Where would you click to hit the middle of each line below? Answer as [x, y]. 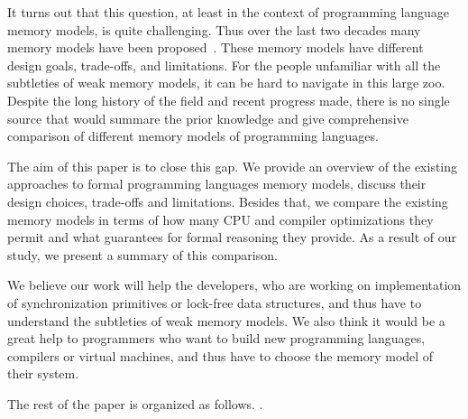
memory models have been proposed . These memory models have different [216, 47]
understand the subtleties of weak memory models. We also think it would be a [226, 320]
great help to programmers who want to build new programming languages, [216, 338]
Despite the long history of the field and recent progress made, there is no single [229, 100]
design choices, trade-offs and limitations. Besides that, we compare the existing [228, 201]
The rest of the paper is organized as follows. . [135, 403]
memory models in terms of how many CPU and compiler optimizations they [220, 219]
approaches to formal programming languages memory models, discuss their [217, 184]
